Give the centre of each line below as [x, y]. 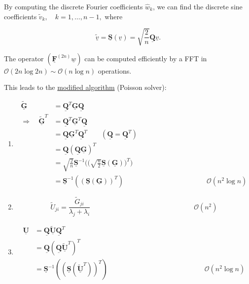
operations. [115, 70]
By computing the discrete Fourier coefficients [73, 6]
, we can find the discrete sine [198, 6]
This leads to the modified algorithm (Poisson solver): [85, 87]
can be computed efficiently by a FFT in [146, 58]
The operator [24, 58]
